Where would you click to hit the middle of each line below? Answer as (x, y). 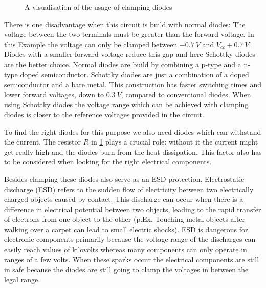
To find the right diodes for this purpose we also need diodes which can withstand (133, 131)
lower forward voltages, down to (54, 94)
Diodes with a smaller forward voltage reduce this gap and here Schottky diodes (130, 54)
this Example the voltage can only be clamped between (91, 44)
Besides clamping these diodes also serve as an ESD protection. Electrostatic (124, 179)
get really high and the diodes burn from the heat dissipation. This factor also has (133, 151)
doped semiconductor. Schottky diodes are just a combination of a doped (135, 74)
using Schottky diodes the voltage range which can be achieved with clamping (126, 104)
